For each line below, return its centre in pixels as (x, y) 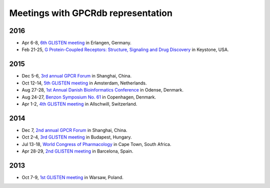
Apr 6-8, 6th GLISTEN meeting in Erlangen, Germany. (77, 43)
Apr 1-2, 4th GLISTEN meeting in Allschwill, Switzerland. (79, 104)
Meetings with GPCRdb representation (91, 13)
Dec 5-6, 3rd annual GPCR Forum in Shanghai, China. (77, 76)
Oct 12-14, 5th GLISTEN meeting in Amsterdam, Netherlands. (84, 83)
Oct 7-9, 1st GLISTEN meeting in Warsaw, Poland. (72, 177)
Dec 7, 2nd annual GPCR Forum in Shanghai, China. (74, 130)
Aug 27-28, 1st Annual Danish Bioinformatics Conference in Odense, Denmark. (103, 90)
